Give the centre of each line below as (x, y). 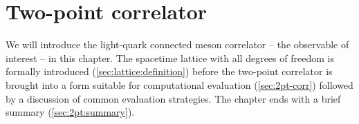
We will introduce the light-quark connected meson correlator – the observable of (177, 44)
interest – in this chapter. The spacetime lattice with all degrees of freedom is (170, 58)
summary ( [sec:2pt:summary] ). (70, 112)
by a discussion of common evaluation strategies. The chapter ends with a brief (173, 98)
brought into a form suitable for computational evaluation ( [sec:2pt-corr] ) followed (179, 84)
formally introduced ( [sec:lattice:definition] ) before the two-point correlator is (169, 71)
